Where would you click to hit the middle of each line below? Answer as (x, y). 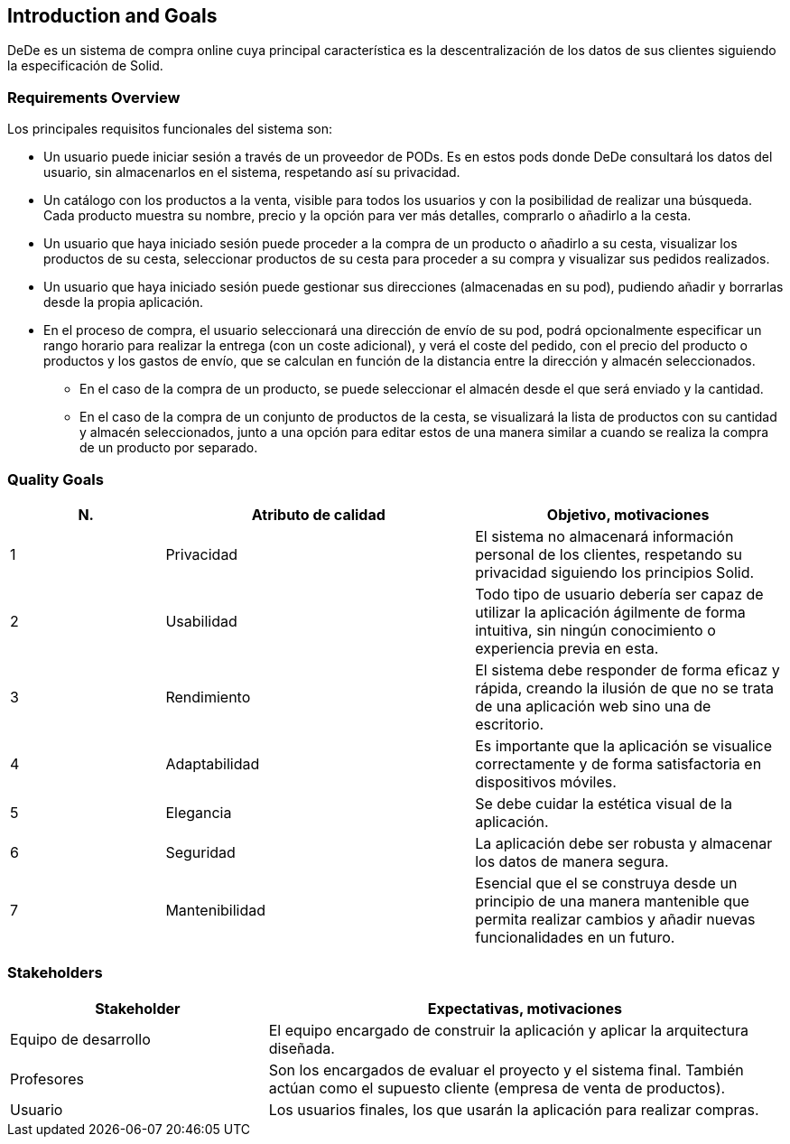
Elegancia (199, 812)
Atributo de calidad (318, 514)
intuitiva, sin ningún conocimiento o (595, 630)
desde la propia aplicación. (124, 302)
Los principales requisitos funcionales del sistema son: (170, 129)
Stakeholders (55, 973)
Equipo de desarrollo (80, 1039)
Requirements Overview (94, 97)
